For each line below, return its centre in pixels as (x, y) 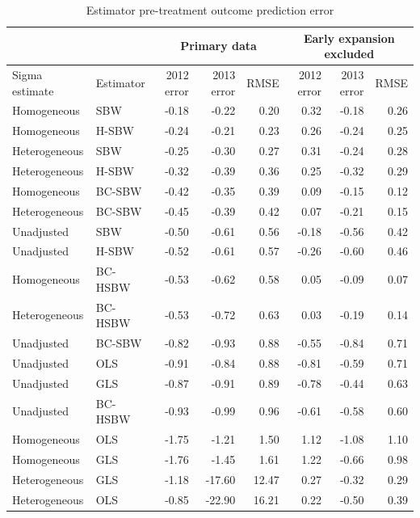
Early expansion (349, 38)
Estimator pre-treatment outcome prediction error (210, 10)
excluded (349, 54)
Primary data (218, 46)
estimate (33, 90)
